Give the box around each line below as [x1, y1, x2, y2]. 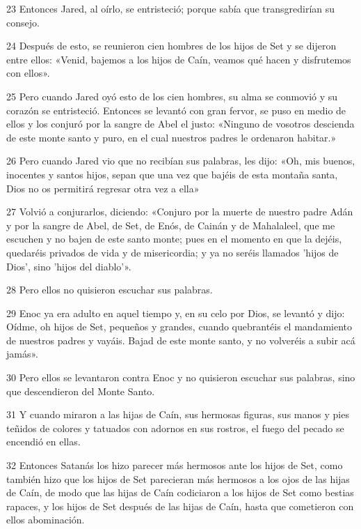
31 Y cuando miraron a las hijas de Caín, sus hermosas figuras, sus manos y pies [6, 407, 349, 422]
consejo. [6, 15, 40, 29]
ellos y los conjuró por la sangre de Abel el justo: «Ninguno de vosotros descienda [6, 116, 355, 131]
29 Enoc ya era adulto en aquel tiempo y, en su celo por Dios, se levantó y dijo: [6, 305, 345, 320]
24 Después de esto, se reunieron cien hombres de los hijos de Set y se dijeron [6, 38, 337, 53]
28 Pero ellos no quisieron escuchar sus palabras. [6, 282, 213, 297]
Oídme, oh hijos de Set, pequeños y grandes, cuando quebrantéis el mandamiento [6, 319, 353, 334]
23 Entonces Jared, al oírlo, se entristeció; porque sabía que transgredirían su [6, 1, 335, 15]
